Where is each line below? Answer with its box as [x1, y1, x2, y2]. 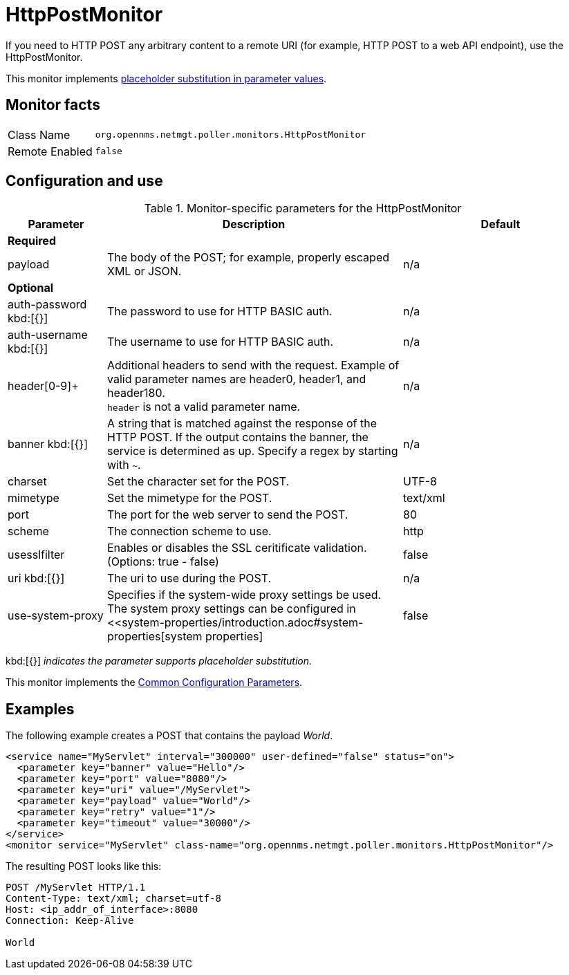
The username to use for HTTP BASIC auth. [106, 335, 334, 349]
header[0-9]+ [8, 379, 79, 393]
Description [222, 217, 286, 232]
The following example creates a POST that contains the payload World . [6, 730, 333, 742]
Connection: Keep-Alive [6, 915, 134, 927]
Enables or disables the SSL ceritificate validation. [106, 541, 367, 555]
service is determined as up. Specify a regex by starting [106, 444, 398, 458]
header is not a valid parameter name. [106, 400, 301, 414]
